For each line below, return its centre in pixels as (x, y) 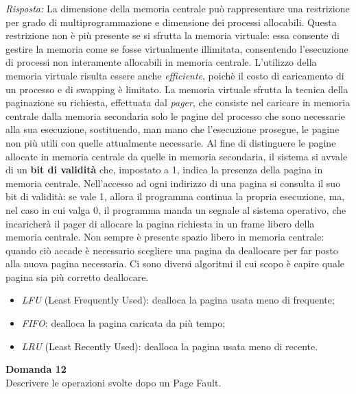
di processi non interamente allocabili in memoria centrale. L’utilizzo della (161, 62)
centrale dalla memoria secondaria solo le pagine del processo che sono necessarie (175, 115)
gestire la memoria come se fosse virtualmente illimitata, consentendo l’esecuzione (177, 48)
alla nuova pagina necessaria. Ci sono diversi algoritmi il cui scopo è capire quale (175, 263)
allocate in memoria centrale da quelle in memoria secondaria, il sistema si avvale (177, 156)
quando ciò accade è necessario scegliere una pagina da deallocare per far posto (172, 250)
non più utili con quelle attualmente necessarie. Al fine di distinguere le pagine (171, 142)
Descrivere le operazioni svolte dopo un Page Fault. (114, 382)
